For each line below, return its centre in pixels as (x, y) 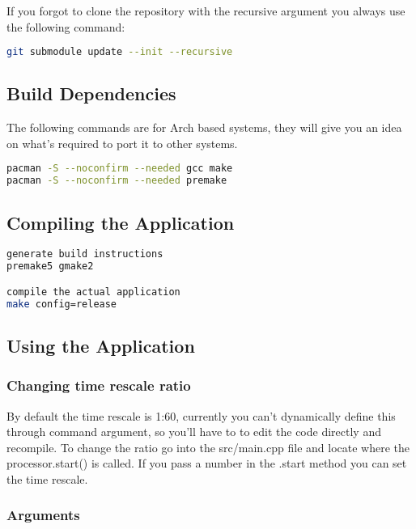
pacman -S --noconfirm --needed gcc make (120, 169)
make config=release (62, 304)
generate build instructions (85, 254)
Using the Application (101, 345)
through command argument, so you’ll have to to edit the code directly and (194, 432)
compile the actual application (93, 292)
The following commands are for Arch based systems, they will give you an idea (204, 127)
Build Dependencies (91, 93)
